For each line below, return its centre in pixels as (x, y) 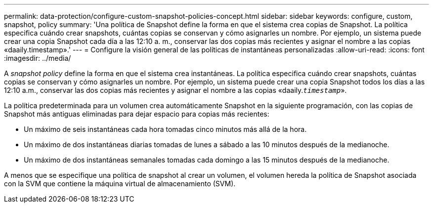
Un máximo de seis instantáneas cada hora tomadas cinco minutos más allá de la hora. (165, 129)
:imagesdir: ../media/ (38, 58)
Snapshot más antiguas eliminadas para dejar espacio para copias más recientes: (137, 114)
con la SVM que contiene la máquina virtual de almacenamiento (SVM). (120, 184)
